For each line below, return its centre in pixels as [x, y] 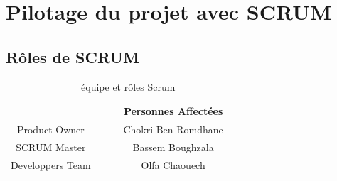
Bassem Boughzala [173, 147]
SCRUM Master [51, 147]
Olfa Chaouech [173, 164]
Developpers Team [51, 164]
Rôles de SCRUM [73, 56]
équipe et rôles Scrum [128, 86]
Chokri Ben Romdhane [173, 130]
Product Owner [50, 130]
